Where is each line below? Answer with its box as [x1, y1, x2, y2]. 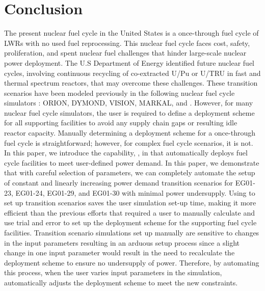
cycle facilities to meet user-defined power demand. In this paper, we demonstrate [4, 157, 259, 168]
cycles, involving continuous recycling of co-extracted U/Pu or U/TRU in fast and [4, 67, 261, 78]
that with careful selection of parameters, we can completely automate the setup [4, 167, 255, 178]
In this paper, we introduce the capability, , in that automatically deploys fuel [4, 147, 248, 158]
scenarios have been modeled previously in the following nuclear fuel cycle [4, 87, 235, 98]
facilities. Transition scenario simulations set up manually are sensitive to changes [4, 227, 259, 237]
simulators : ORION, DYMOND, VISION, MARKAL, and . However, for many [4, 97, 253, 108]
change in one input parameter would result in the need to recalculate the [4, 247, 235, 258]
